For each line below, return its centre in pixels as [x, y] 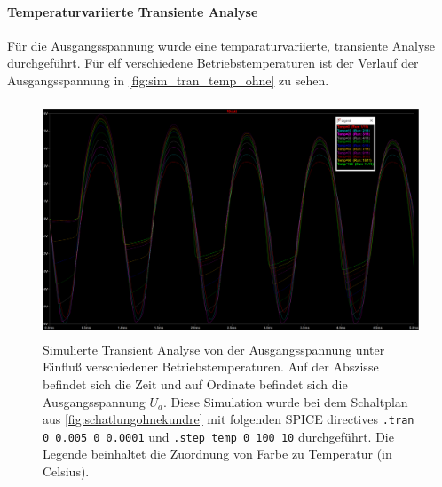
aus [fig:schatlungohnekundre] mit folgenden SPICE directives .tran [229, 419]
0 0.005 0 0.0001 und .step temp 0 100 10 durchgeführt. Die [218, 436]
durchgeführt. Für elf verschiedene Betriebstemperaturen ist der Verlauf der [213, 63]
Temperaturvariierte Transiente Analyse [133, 11]
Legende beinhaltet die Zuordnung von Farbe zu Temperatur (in [217, 454]
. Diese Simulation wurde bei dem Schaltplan [285, 401]
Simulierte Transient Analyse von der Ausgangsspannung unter [214, 349]
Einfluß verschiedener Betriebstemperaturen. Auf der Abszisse [211, 367]
